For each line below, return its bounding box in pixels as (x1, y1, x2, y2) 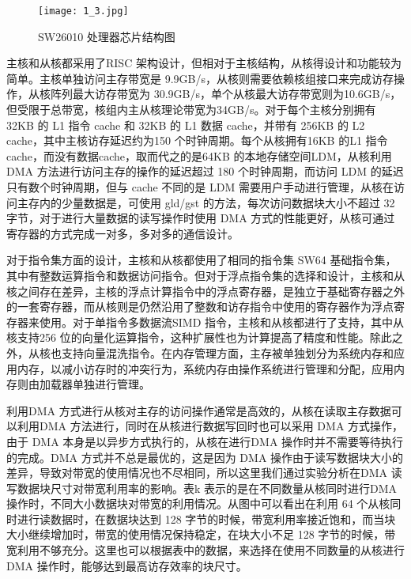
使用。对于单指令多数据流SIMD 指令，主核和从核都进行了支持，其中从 (39, 313, 405, 330)
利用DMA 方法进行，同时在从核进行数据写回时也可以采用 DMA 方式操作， (17, 418, 404, 434)
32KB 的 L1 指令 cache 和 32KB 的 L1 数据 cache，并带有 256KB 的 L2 (6, 116, 365, 133)
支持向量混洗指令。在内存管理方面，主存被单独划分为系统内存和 (61, 344, 394, 361)
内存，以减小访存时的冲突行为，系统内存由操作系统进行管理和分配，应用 (17, 360, 394, 377)
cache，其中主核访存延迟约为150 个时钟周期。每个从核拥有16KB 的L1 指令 (6, 132, 388, 149)
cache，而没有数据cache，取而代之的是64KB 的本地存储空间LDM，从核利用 (6, 147, 392, 164)
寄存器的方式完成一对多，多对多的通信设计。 (6, 225, 239, 241)
